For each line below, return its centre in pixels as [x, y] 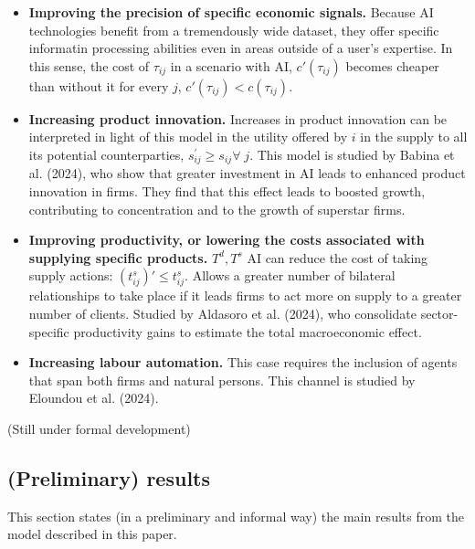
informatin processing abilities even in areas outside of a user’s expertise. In [241, 48]
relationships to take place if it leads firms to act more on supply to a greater [245, 296]
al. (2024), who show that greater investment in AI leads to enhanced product [247, 173]
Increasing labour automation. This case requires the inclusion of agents [243, 362]
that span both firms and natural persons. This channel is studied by [222, 380]
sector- [439, 313]
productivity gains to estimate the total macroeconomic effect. [248, 331]
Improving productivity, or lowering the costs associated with [227, 240]
